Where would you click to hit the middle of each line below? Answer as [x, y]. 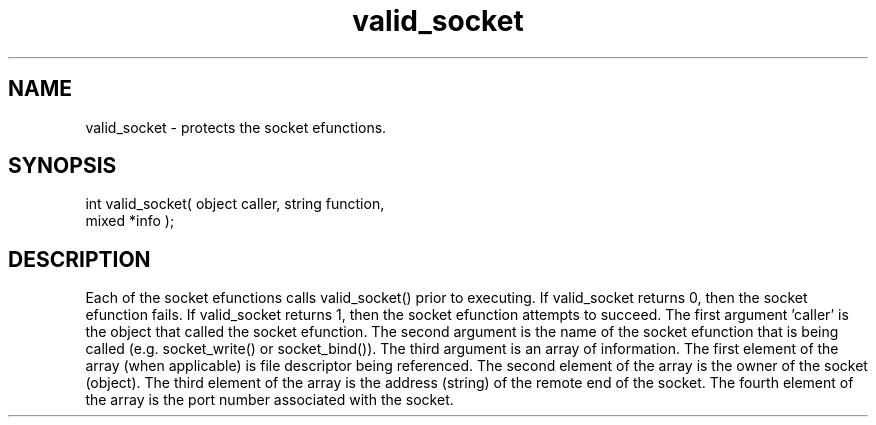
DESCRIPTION [79, 259]
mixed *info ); [130, 221]
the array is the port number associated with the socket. [269, 400]
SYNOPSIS [62, 166]
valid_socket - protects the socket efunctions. [236, 127]
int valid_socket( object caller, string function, [235, 204]
